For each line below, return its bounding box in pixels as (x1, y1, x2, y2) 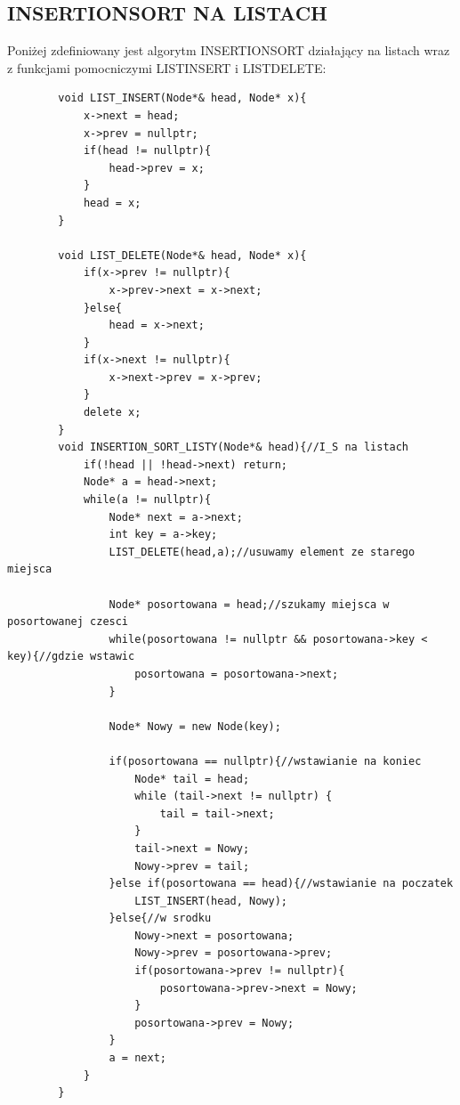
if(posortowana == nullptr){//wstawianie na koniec (109, 754, 422, 768)
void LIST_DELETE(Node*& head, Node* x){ (58, 248, 307, 262)
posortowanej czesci (7, 615, 129, 629)
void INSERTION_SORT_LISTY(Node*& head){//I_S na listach (58, 441, 409, 454)
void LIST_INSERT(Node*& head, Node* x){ (58, 92, 307, 105)
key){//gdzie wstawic (7, 650, 135, 663)
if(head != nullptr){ (83, 144, 212, 158)
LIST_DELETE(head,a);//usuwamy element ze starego (109, 545, 416, 558)
